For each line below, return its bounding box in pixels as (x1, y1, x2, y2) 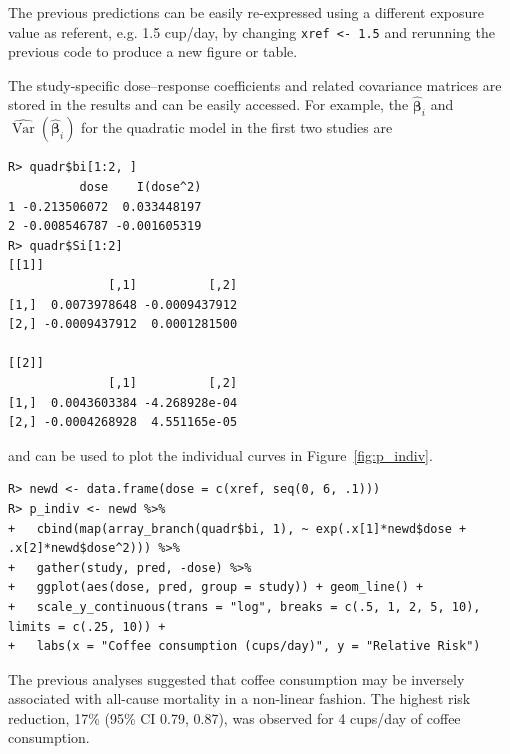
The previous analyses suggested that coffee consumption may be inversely (8, 668, 465, 689)
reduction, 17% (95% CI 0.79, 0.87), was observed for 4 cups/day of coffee (8, 707, 461, 728)
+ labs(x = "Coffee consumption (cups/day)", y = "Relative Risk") (8, 639, 481, 654)
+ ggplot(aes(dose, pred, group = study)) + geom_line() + (8, 580, 424, 595)
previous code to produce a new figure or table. (8, 41, 298, 62)
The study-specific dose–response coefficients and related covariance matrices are (8, 74, 502, 95)
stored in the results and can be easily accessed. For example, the (8, 94, 409, 115)
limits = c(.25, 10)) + (8, 619, 166, 634)
